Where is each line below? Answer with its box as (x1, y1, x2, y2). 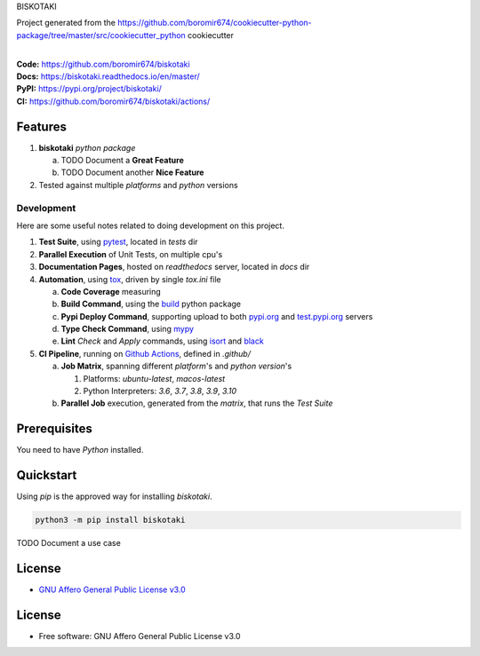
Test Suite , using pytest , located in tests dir (38, 236, 199, 248)
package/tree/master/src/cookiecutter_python (16, 29, 186, 40)
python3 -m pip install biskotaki (35, 515, 186, 526)
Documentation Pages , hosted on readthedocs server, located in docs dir (38, 262, 310, 273)
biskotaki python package (38, 142, 136, 153)
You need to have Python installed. (16, 445, 144, 455)
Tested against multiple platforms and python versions (38, 179, 239, 190)
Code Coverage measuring (60, 286, 162, 296)
